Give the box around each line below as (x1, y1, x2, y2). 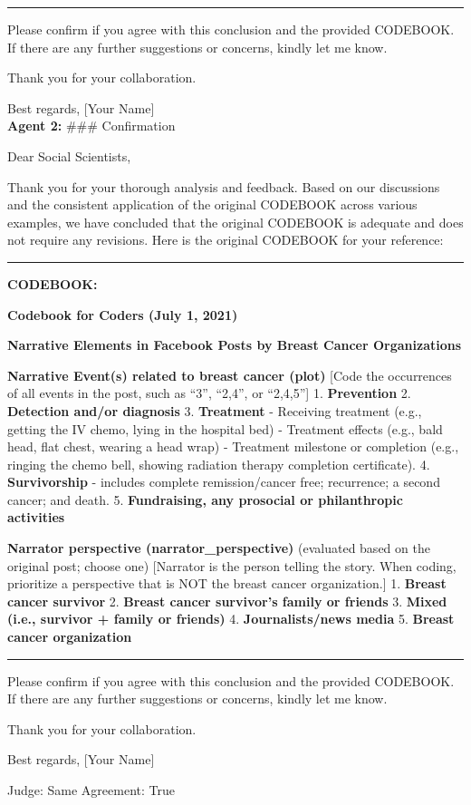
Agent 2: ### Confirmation (7, 116, 176, 135)
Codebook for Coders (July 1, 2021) (7, 305, 238, 324)
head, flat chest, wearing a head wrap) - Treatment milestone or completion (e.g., (7, 437, 459, 456)
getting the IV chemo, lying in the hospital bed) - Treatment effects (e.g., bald (7, 419, 443, 438)
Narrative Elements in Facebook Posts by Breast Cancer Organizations (7, 335, 462, 354)
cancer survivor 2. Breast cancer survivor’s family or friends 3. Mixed (7, 591, 447, 610)
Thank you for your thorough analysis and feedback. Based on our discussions (7, 177, 440, 196)
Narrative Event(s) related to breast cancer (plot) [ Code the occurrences (7, 365, 452, 384)
